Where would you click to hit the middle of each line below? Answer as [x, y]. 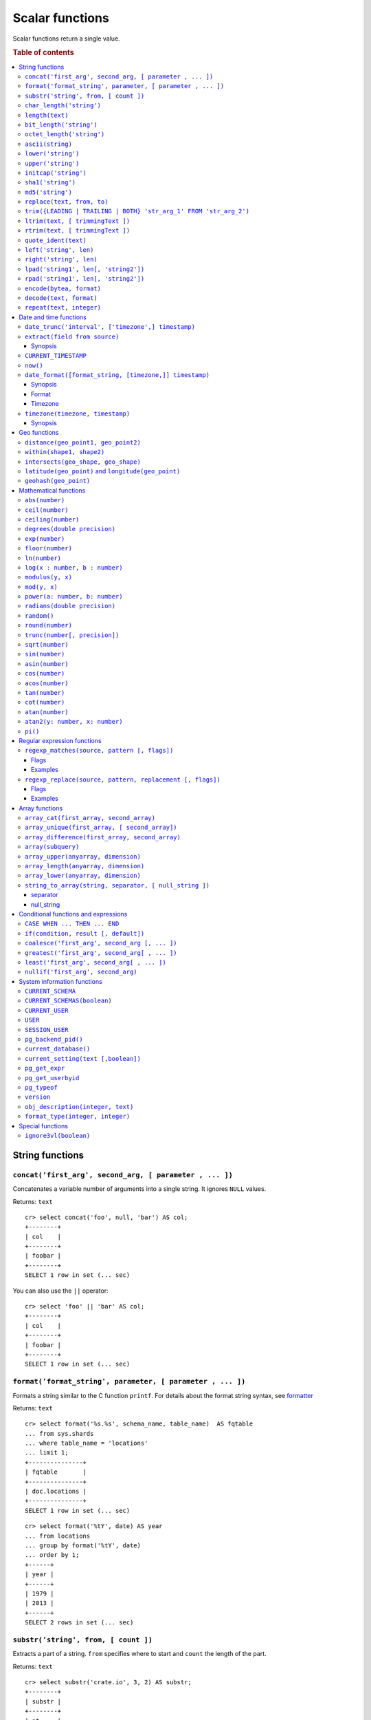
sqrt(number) [47, 645]
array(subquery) [52, 847]
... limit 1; [47, 1453]
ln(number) [43, 558]
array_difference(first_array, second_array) [103, 837]
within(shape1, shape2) [65, 452]
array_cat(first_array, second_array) [90, 818]
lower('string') [52, 154]
